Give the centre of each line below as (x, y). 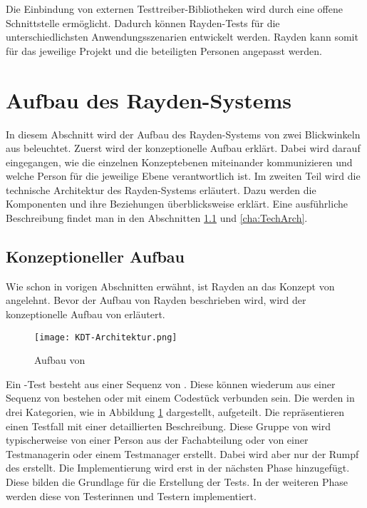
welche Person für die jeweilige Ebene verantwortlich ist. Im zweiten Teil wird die (183, 176)
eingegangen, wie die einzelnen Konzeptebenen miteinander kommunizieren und (179, 162)
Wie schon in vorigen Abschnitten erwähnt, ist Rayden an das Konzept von (170, 286)
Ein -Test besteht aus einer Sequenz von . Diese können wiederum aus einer (171, 383)
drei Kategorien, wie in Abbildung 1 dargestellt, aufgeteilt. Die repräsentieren (175, 412)
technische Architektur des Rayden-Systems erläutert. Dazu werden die (161, 189)
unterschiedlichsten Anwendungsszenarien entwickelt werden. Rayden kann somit (182, 37)
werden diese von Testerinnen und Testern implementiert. (131, 496)
